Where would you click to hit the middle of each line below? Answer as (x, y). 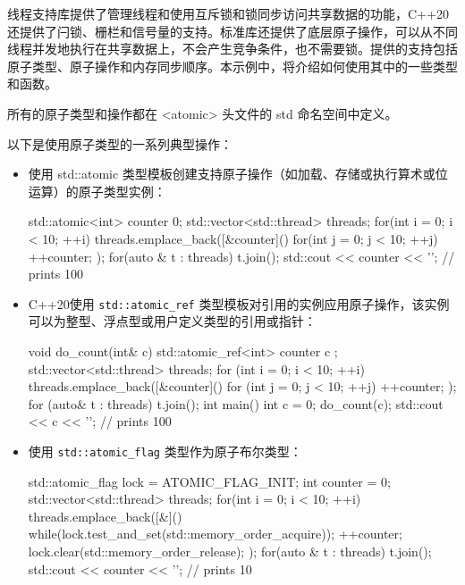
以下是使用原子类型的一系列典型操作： (120, 143)
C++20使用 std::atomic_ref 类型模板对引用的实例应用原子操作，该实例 (239, 303)
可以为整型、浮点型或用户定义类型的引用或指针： (172, 321)
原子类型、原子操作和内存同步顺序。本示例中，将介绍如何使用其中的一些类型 (232, 66)
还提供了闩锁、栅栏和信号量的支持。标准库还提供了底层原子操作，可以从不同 (232, 31)
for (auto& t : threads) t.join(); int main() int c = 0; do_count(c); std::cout (236, 403)
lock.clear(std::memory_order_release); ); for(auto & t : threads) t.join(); (230, 551)
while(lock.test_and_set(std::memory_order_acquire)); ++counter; (215, 534)
